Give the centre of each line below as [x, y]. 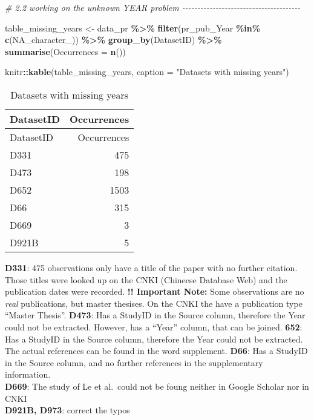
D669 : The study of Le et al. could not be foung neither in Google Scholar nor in [157, 386]
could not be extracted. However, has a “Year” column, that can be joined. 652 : [154, 326]
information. [28, 374]
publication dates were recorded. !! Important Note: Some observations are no [155, 291]
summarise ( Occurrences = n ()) [65, 51]
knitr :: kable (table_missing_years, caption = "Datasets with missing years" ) [147, 72]
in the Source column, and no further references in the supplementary [134, 362]
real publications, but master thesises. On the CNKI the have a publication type [154, 303]
